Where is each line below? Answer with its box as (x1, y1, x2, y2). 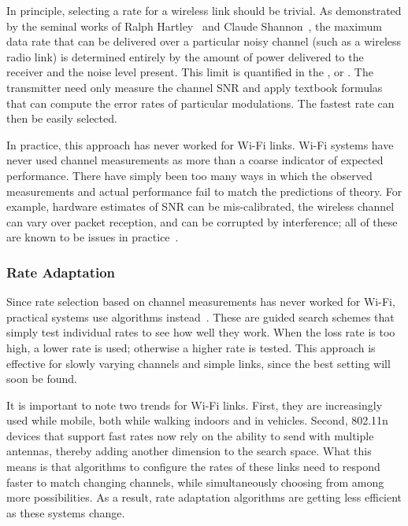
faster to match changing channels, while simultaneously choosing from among (6, 473, 384, 490)
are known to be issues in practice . (6, 229, 179, 245)
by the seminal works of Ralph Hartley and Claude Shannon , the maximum (6, 17, 382, 34)
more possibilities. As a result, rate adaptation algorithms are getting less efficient (6, 489, 402, 506)
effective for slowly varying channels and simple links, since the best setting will (6, 355, 391, 371)
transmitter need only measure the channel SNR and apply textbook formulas (6, 79, 383, 95)
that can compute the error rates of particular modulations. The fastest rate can (6, 94, 395, 111)
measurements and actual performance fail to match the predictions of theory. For (6, 182, 402, 199)
